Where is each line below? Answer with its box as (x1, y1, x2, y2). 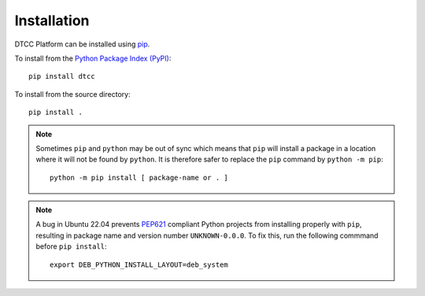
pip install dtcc (28, 72, 95, 81)
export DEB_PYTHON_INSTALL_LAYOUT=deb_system (50, 260, 228, 269)
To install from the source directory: (14, 89, 131, 98)
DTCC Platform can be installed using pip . (14, 39, 150, 49)
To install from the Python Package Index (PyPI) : (14, 54, 172, 63)
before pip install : (35, 242, 107, 251)
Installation (14, 12, 90, 29)
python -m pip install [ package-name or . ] (50, 173, 228, 182)
